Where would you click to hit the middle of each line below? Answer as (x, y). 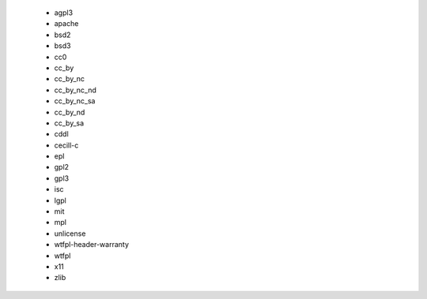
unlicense (70, 234)
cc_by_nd (70, 112)
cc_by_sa (69, 123)
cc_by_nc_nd (75, 90)
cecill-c (66, 145)
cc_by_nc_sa (75, 101)
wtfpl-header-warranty (92, 245)
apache (66, 24)
